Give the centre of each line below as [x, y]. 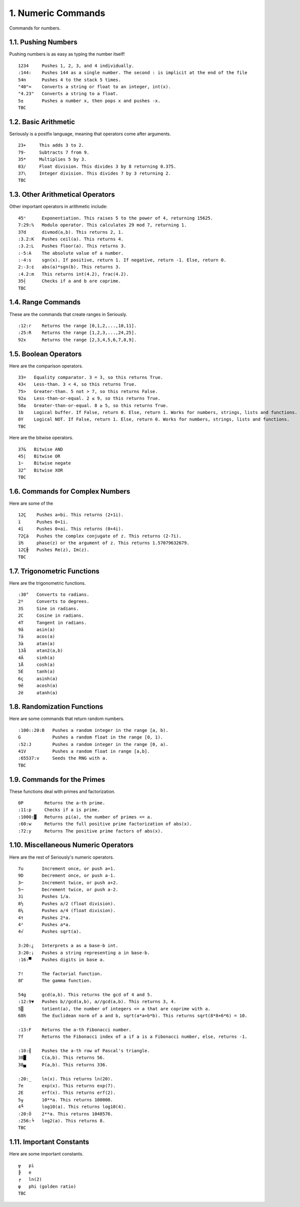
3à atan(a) [37, 644]
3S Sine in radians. [48, 609]
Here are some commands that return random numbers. [67, 719]
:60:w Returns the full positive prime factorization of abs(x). [105, 824]
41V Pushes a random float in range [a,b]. [84, 751]
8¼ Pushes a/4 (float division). [67, 911]
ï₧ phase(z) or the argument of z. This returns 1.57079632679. [104, 543]
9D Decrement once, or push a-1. [67, 876]
